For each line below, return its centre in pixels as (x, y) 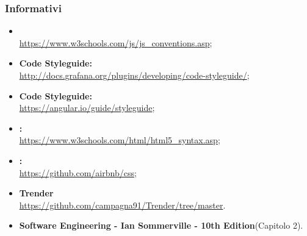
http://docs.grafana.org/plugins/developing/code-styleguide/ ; (134, 75)
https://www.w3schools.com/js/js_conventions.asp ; (116, 42)
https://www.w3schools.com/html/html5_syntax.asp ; (120, 140)
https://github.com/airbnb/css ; (78, 172)
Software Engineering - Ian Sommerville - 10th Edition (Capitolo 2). (161, 225)
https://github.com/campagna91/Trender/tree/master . (122, 205)
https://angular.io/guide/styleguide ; (87, 108)
